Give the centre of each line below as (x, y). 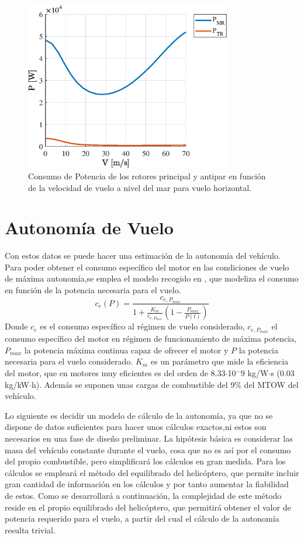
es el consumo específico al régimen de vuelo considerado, (142, 326)
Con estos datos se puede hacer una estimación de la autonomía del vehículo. (143, 256)
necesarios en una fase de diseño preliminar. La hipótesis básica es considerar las (149, 438)
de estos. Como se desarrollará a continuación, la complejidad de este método (143, 495)
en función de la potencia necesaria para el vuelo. (93, 290)
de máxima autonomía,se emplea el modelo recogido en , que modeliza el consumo (152, 278)
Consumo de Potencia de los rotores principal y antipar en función (147, 176)
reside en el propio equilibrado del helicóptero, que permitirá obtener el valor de (148, 507)
